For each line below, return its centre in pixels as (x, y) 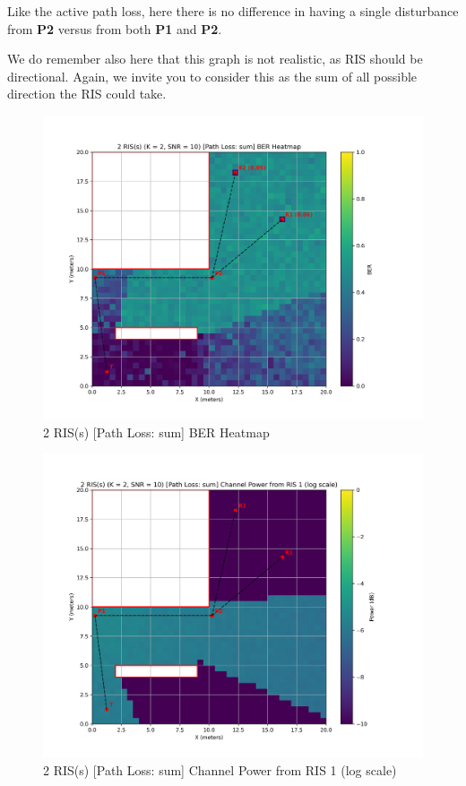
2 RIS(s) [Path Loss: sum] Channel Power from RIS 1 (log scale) (220, 769)
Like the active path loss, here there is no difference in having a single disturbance (233, 11)
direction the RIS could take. (87, 94)
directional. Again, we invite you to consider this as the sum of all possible (212, 76)
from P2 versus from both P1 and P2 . (115, 28)
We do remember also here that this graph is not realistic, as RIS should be (215, 59)
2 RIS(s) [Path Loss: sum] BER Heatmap (156, 432)
